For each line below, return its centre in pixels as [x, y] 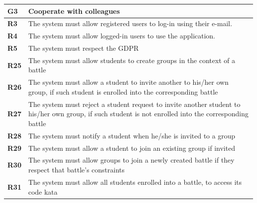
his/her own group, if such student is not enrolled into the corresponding [138, 114]
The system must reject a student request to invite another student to [134, 104]
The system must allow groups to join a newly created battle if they [131, 160]
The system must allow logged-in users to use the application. [122, 36]
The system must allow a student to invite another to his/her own [128, 82]
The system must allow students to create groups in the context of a [132, 60]
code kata [43, 191]
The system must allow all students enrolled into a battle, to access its [135, 182]
